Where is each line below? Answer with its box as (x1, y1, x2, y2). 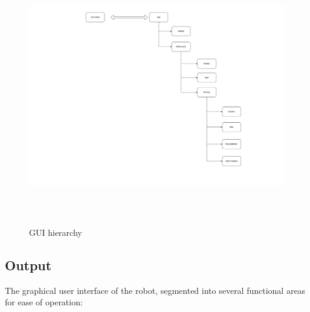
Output (5, 255, 52, 274)
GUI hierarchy (29, 226, 82, 238)
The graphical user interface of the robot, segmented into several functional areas (5, 284, 306, 296)
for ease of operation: (5, 296, 83, 308)
